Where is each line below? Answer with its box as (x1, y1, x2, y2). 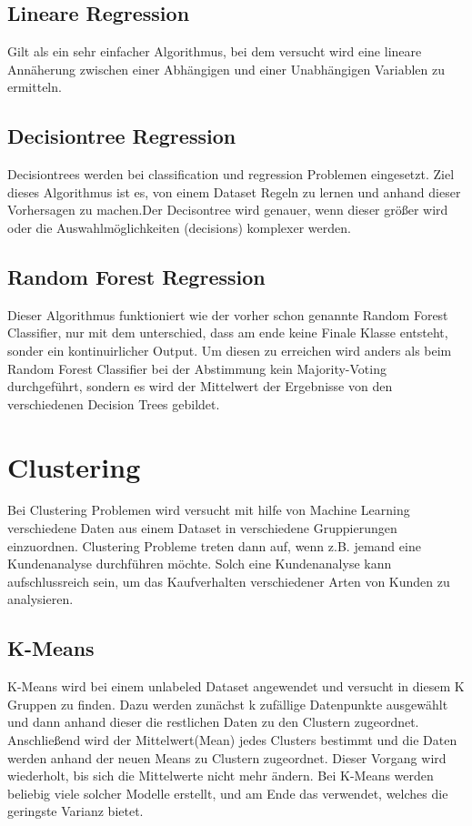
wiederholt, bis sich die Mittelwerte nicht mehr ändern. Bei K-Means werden (7, 766, 434, 785)
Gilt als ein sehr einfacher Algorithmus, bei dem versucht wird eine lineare (7, 42, 422, 61)
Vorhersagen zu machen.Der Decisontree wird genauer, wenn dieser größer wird (7, 200, 448, 219)
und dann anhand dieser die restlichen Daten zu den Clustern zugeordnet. (7, 712, 419, 731)
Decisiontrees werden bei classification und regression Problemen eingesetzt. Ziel (7, 165, 455, 184)
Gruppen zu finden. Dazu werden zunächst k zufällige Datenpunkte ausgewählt (7, 694, 448, 713)
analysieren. (7, 589, 74, 609)
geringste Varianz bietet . (7, 801, 144, 821)
